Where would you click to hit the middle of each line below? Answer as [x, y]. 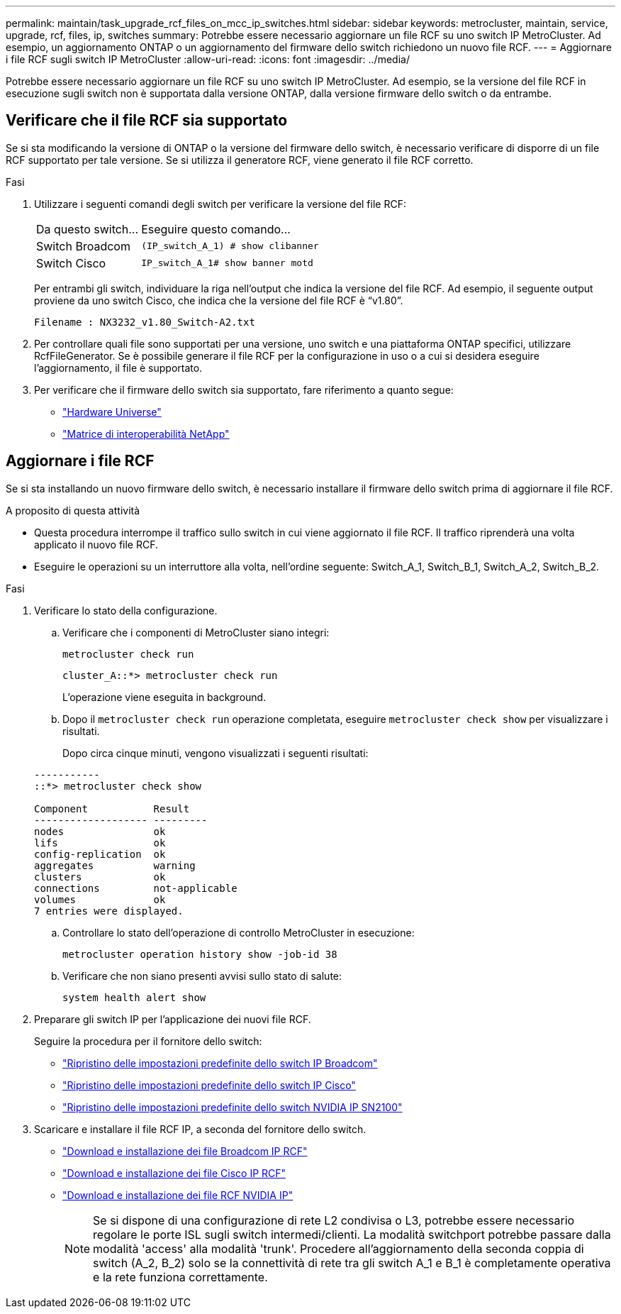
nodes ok [100, 831]
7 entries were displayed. [109, 911]
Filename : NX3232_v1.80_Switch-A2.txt [145, 322]
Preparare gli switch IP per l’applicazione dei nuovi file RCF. [173, 1019]
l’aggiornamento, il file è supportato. [118, 368]
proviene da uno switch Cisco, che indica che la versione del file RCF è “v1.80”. [219, 300]
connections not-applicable [136, 888]
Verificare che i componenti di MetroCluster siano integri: [196, 632]
